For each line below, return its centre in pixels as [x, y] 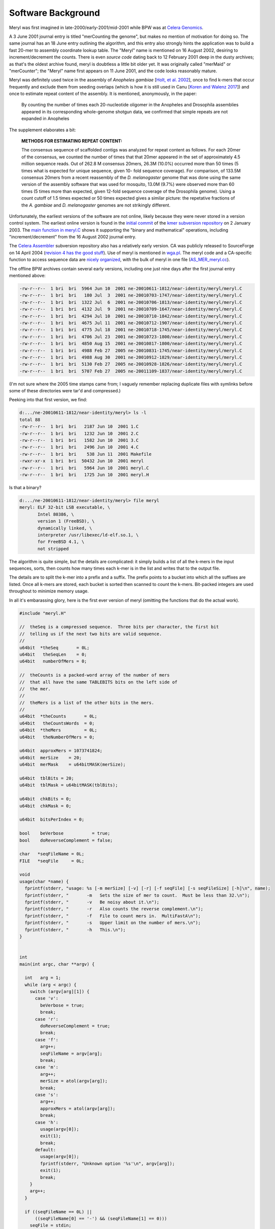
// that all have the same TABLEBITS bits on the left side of [98, 682]
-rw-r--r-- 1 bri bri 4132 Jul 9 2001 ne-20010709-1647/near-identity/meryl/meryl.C [131, 309]
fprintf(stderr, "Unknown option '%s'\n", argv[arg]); [108, 1163]
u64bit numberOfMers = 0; [53, 661]
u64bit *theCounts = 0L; [58, 716]
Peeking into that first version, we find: [48, 400]
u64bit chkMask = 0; [45, 806]
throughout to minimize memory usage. [49, 591]
